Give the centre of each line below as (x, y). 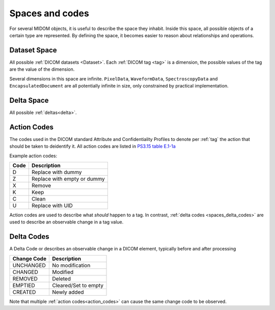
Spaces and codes (49, 13)
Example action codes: (33, 156)
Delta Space (29, 100)
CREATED (24, 292)
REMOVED (25, 278)
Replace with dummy (57, 172)
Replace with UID (52, 205)
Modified (63, 272)
